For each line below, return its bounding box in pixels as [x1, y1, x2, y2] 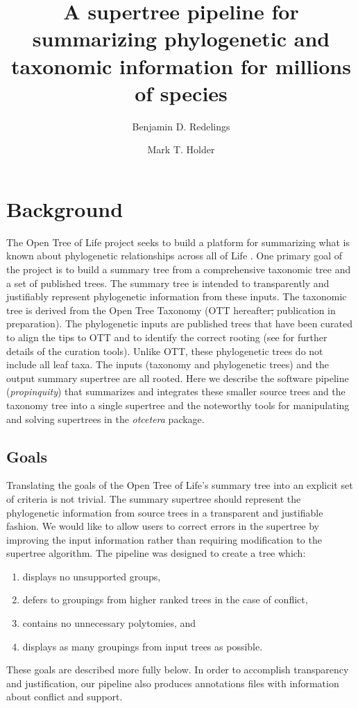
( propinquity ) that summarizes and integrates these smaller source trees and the [6, 384, 346, 399]
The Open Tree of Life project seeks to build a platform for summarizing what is [6, 234, 350, 249]
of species [135, 78, 228, 107]
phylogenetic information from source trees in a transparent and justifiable [6, 505, 323, 519]
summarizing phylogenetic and [32, 24, 330, 53]
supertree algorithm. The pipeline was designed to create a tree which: [6, 546, 306, 560]
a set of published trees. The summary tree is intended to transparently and [6, 275, 330, 290]
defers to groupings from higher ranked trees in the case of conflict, [22, 592, 308, 607]
